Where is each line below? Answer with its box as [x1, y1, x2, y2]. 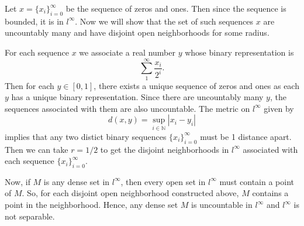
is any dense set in [43, 175, 110, 187]
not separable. [5, 210, 55, 222]
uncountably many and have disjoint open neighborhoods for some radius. [5, 26, 270, 39]
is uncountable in [191, 198, 253, 211]
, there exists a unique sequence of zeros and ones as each [94, 79, 299, 91]
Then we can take [5, 143, 68, 155]
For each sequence [5, 46, 69, 58]
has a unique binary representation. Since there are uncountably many [11, 91, 264, 103]
